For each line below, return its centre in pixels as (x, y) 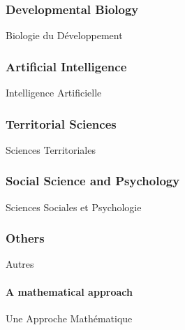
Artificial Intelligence (66, 66)
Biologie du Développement (64, 35)
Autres (20, 264)
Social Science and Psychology (93, 181)
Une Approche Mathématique (69, 318)
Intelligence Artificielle (54, 93)
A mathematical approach (69, 291)
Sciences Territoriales (51, 149)
